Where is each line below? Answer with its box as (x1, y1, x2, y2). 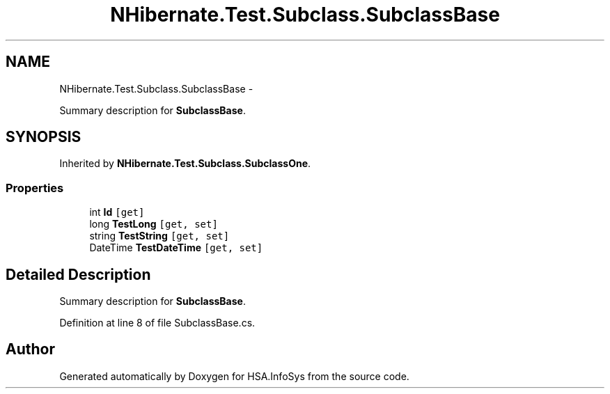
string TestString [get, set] (89, 230, 230, 242)
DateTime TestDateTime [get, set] (89, 242, 263, 254)
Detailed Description (6, 265, 151, 283)
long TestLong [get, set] (89, 218, 218, 230)
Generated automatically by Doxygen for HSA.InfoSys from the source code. (59, 370, 409, 382)
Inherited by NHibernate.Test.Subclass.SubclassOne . (59, 157, 311, 170)
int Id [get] (89, 206, 145, 219)
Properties (6, 180, 64, 195)
